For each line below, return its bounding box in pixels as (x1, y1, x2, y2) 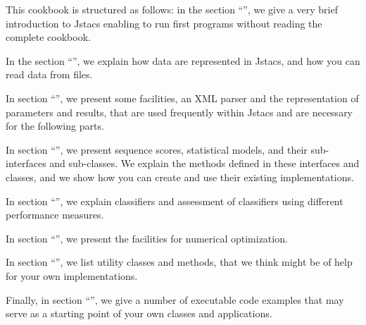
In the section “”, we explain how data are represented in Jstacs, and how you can (6, 53, 360, 68)
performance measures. (6, 207, 104, 222)
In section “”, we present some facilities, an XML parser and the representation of (6, 90, 359, 105)
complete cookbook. (6, 30, 91, 44)
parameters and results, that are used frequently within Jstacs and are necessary (6, 104, 353, 119)
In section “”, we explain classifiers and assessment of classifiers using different (6, 193, 343, 208)
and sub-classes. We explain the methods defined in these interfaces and (49, 156, 360, 171)
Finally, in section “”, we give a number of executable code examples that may (6, 292, 344, 307)
